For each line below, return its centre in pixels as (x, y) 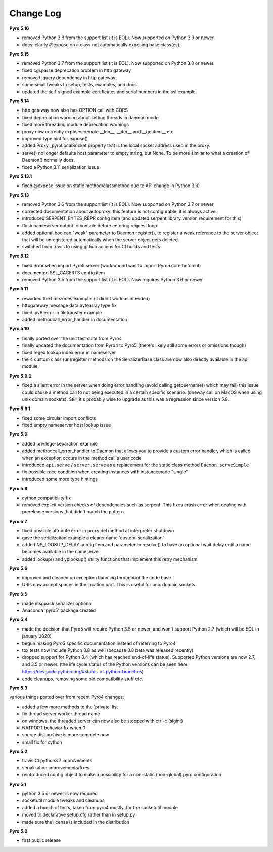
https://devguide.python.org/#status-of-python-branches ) (83, 672)
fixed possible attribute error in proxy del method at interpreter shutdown (98, 531)
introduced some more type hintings (60, 479)
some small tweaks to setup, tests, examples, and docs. (80, 85)
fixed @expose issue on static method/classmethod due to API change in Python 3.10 (111, 186)
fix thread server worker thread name (61, 714)
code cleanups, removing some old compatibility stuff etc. (83, 679)
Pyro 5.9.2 (20, 376)
